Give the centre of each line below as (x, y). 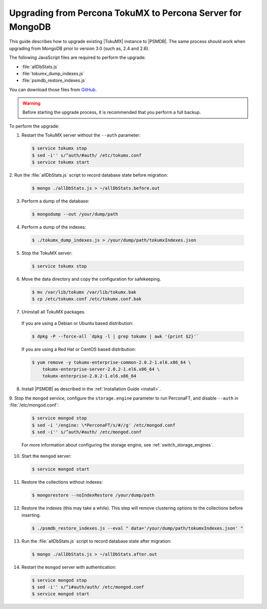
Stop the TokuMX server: (47, 253)
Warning (31, 103)
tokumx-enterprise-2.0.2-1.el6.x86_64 (89, 376)
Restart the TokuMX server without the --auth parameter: (81, 135)
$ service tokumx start (61, 162)
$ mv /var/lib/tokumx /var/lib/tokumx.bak (84, 292)
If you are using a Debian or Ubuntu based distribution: (77, 323)
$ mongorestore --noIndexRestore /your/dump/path (93, 495)
